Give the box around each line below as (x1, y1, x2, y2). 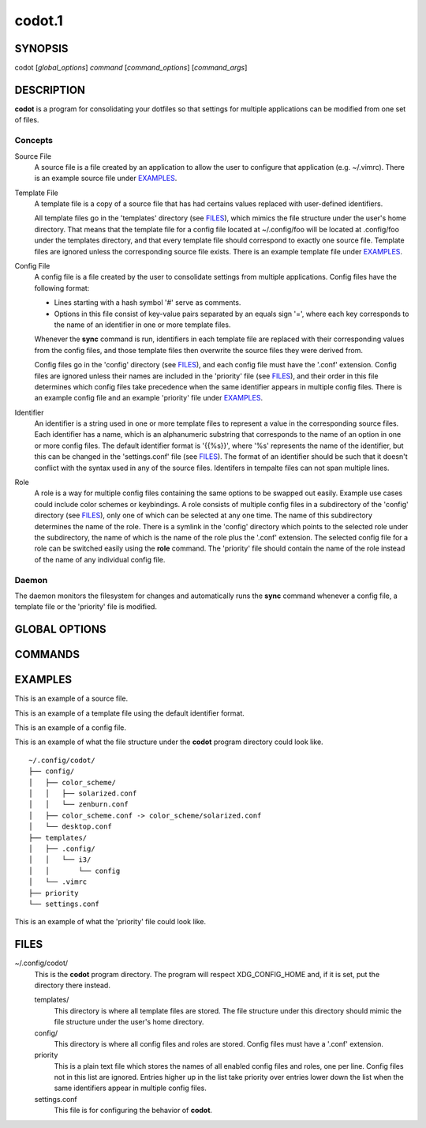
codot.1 (14, 12, 63, 29)
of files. (14, 115, 39, 125)
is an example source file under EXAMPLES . (34, 174, 177, 183)
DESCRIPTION (14, 83, 86, 96)
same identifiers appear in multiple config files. (54, 1083, 207, 1093)
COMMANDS (14, 648, 80, 661)
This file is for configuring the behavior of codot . (54, 1106, 213, 1115)
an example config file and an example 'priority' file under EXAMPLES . (34, 393, 263, 403)
